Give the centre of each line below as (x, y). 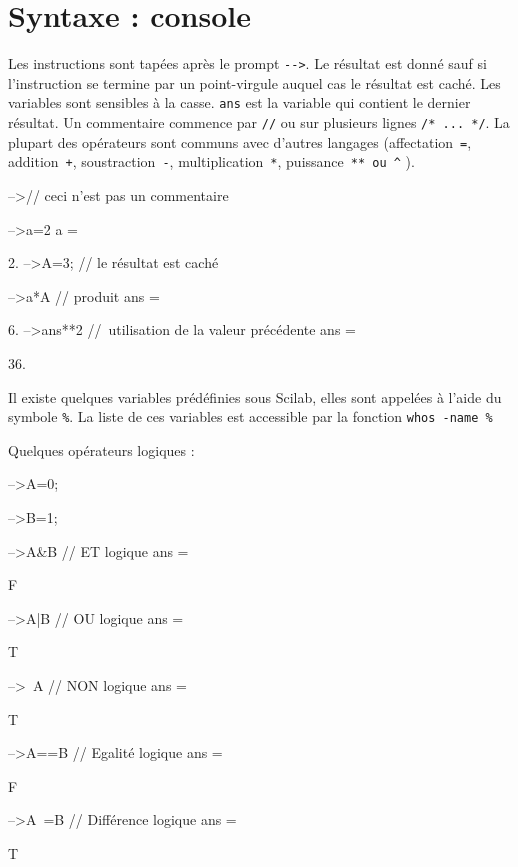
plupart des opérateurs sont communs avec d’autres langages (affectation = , (240, 141)
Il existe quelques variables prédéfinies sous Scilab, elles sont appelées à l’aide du (255, 396)
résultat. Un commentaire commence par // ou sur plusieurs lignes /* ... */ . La (259, 122)
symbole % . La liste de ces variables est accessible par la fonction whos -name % (250, 416)
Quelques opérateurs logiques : (101, 449)
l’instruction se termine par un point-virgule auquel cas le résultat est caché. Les (254, 82)
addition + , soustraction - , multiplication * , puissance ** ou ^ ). (211, 161)
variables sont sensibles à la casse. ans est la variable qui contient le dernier (239, 102)
